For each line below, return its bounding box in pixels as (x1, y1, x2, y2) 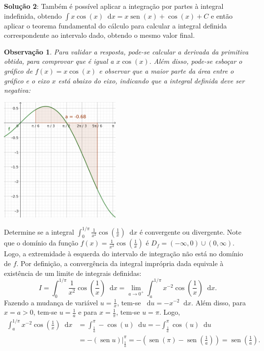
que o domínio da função (4, 238, 78, 248)
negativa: (4, 85, 31, 95)
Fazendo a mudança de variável (4, 297, 98, 307)
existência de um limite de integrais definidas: (4, 268, 142, 278)
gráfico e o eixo (4, 75, 50, 85)
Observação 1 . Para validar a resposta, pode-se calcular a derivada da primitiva (4, 46, 249, 56)
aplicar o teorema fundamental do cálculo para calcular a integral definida (4, 20, 227, 30)
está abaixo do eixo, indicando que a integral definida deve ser (58, 75, 245, 85)
